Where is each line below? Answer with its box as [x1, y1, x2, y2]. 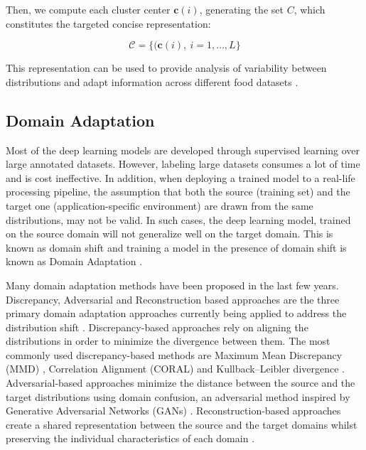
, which [294, 2, 325, 16]
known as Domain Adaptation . [6, 254, 143, 269]
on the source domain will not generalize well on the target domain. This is [6, 226, 333, 241]
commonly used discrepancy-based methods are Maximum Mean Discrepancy [6, 347, 343, 362]
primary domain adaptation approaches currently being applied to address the [6, 306, 347, 321]
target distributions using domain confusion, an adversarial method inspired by [6, 389, 350, 404]
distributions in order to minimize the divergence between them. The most [6, 333, 330, 348]
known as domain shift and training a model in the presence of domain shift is [6, 240, 347, 255]
